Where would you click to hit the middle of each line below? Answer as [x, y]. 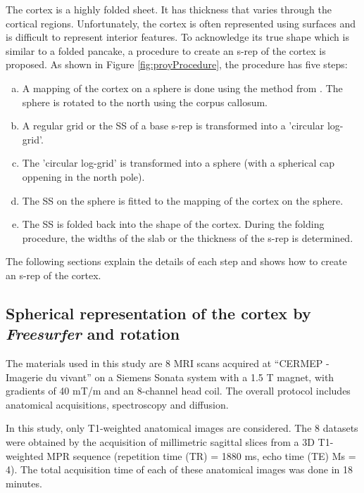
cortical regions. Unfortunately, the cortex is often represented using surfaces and [181, 23]
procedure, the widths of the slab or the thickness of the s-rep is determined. [188, 237]
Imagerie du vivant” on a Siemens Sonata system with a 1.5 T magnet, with [170, 377]
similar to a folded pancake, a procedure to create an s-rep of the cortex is [166, 50]
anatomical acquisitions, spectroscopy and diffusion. [117, 404]
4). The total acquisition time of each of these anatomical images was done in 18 [179, 469]
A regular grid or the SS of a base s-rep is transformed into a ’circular [173, 126]
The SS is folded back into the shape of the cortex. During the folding [173, 224]
